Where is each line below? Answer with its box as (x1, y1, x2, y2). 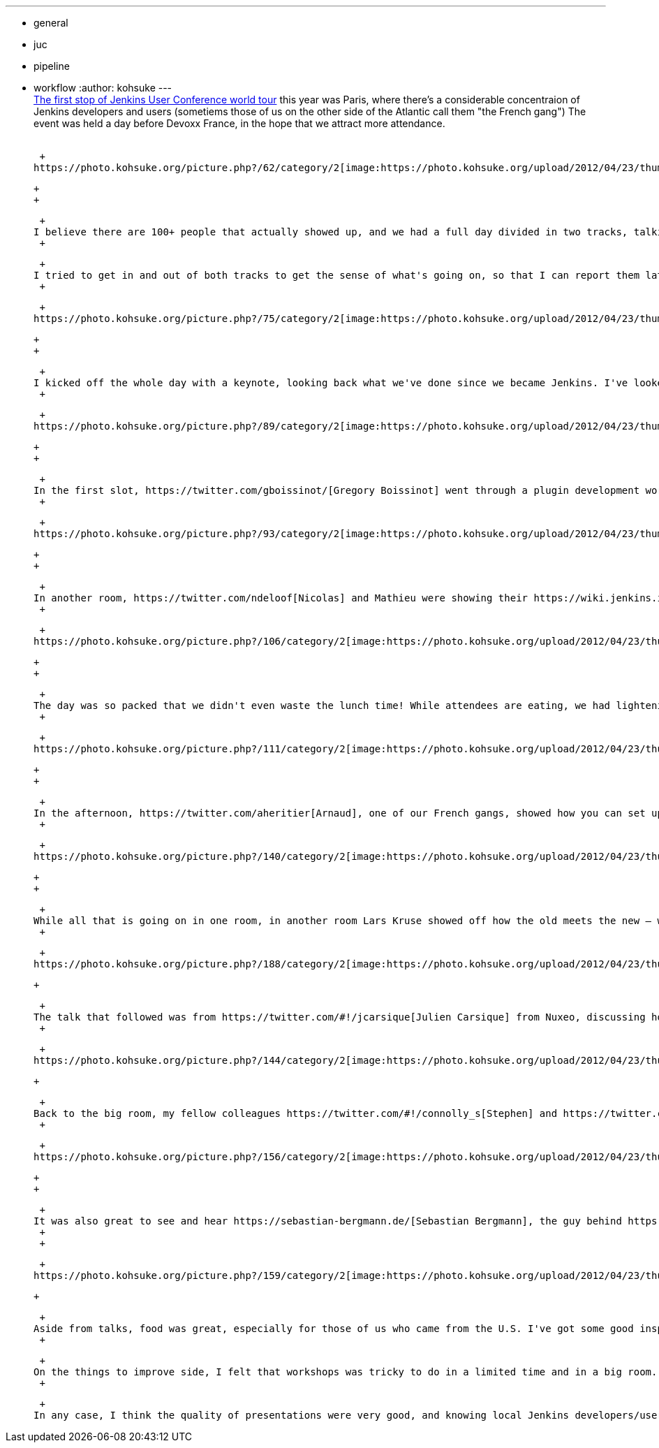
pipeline (34, 60, 70, 72)
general (34, 17, 68, 29)
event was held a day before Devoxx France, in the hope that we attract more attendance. (34, 117, 445, 129)
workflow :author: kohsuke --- (34, 82, 172, 94)
